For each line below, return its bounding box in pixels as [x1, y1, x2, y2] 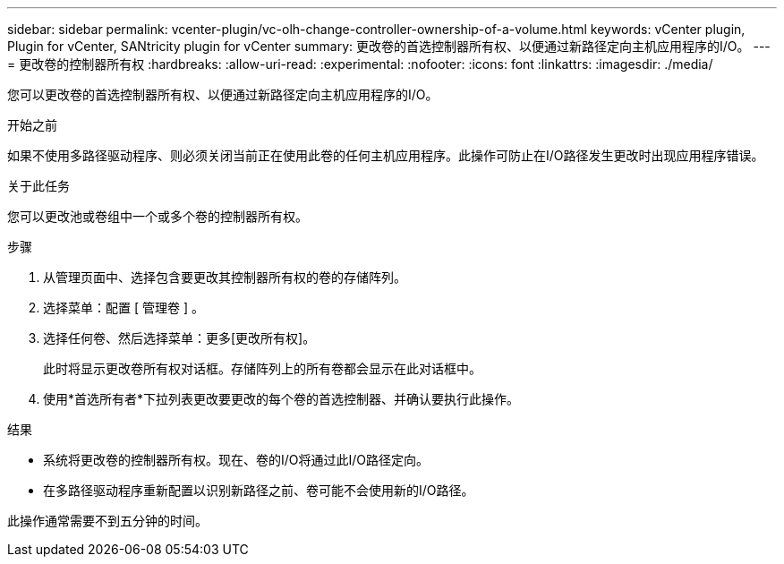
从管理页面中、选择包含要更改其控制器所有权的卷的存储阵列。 [43, 269, 406, 285]
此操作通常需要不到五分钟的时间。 [7, 513, 208, 528]
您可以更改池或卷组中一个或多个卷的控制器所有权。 [7, 209, 308, 224]
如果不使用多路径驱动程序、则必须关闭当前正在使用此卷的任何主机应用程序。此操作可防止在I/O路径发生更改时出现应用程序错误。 [7, 148, 764, 163]
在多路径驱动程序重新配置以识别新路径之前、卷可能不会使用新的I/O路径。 [43, 483, 474, 498]
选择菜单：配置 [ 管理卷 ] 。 [43, 300, 204, 315]
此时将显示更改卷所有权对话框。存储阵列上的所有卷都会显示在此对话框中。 [43, 361, 481, 376]
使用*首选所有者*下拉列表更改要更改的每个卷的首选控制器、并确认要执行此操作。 [43, 391, 520, 406]
